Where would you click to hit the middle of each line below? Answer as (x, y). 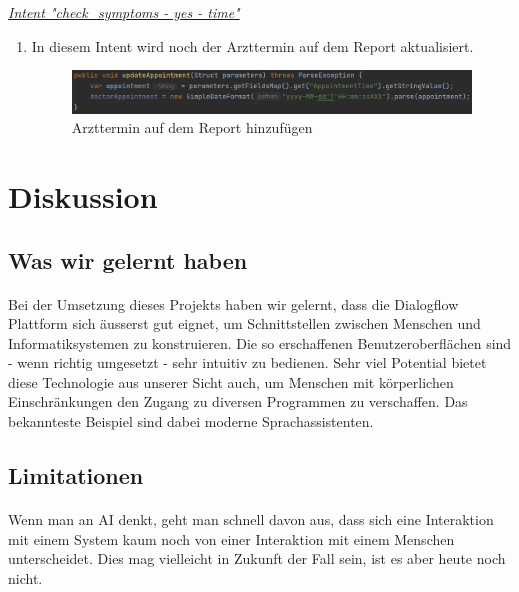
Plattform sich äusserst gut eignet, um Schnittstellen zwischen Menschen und (244, 323)
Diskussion (83, 195)
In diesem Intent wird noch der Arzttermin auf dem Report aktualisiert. (252, 45)
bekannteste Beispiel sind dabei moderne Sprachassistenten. (191, 421)
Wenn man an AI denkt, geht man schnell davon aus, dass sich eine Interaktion (251, 519)
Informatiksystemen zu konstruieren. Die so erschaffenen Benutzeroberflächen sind (260, 342)
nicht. (25, 577)
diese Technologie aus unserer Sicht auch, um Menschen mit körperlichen (231, 381)
